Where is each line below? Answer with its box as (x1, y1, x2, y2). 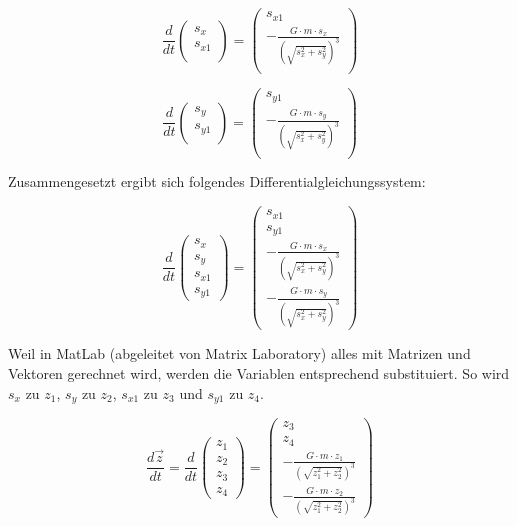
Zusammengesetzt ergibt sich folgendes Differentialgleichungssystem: (8, 171, 426, 192)
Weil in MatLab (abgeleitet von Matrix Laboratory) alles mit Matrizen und (8, 343, 471, 364)
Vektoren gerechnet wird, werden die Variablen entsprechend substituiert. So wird (8, 362, 510, 383)
